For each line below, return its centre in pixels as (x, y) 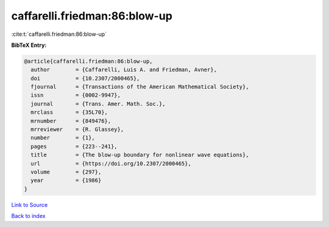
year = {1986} (66, 180)
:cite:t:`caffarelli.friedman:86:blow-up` (59, 34)
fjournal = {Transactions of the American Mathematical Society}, (140, 87)
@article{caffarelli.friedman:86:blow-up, (88, 61)
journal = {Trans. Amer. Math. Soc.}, (98, 104)
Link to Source (30, 204)
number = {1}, (63, 138)
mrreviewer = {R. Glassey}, (77, 130)
